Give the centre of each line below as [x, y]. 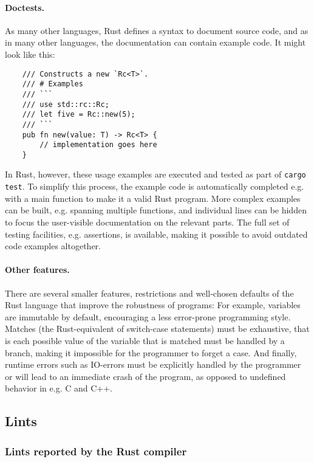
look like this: [30, 54]
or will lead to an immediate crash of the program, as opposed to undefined [145, 376]
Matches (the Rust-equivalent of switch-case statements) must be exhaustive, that [157, 329]
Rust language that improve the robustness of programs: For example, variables [153, 305]
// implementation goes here [98, 145]
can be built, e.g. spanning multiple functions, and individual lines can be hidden [156, 210]
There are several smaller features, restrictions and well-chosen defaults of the [149, 293]
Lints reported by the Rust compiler [96, 451]
